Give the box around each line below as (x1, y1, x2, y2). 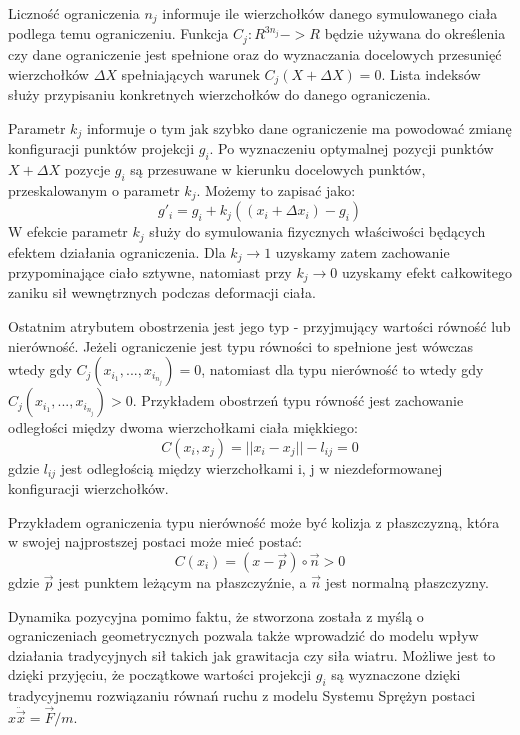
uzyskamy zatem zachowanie (275, 241, 450, 262)
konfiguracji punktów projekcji (8, 138, 195, 158)
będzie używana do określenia (324, 23, 506, 44)
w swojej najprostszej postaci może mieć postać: (8, 531, 302, 552)
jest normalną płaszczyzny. (325, 572, 489, 593)
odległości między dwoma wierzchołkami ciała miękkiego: (8, 417, 358, 438)
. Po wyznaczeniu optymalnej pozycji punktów (209, 138, 494, 158)
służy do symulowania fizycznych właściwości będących (149, 221, 486, 242)
